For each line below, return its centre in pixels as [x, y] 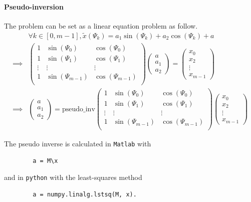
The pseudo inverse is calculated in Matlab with [78, 144]
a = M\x [45, 161]
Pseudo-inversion [34, 6]
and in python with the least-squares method [73, 177]
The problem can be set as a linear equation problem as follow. [101, 25]
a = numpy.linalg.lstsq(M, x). [85, 195]
